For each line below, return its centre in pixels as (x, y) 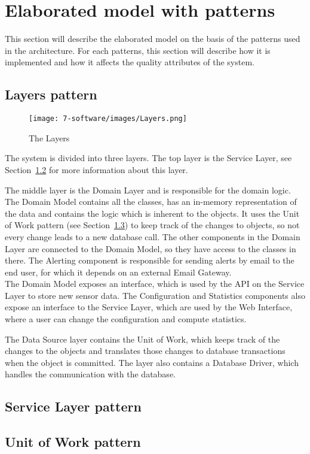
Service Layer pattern (73, 406)
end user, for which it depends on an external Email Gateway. (118, 272)
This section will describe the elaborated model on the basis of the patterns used (153, 39)
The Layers (49, 137)
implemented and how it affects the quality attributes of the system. (130, 62)
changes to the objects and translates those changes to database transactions (145, 351)
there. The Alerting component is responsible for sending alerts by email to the (150, 260)
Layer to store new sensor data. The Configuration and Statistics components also (155, 295)
